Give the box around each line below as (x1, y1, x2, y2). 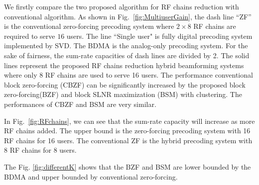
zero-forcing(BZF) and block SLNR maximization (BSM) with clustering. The (4, 89, 242, 99)
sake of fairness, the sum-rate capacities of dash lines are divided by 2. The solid (4, 50, 250, 60)
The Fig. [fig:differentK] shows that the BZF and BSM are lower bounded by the (4, 161, 251, 172)
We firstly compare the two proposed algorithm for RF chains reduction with (4, 1, 239, 11)
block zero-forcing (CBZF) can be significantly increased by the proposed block (4, 79, 246, 90)
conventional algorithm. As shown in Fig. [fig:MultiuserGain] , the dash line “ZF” (4, 11, 252, 21)
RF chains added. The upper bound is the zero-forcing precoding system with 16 (4, 125, 251, 136)
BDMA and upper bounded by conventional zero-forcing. (4, 171, 178, 182)
